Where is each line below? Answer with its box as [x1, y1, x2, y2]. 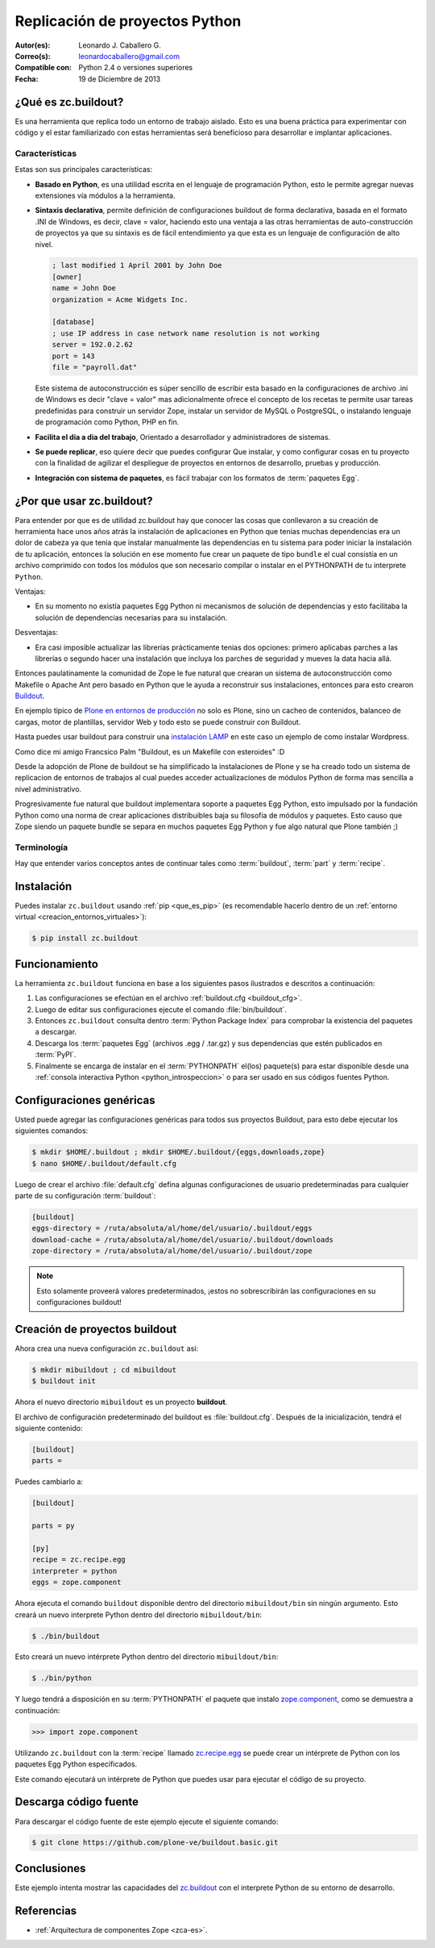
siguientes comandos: [14, 1126, 89, 1135]
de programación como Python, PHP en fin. [35, 417, 180, 427]
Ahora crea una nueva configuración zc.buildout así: [14, 1344, 199, 1353]
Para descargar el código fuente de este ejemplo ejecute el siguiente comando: [14, 1816, 279, 1826]
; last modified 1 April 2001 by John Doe [52, 261, 222, 270]
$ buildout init [31, 1377, 97, 1386]
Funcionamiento [14, 957, 98, 971]
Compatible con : [14, 63, 72, 73]
